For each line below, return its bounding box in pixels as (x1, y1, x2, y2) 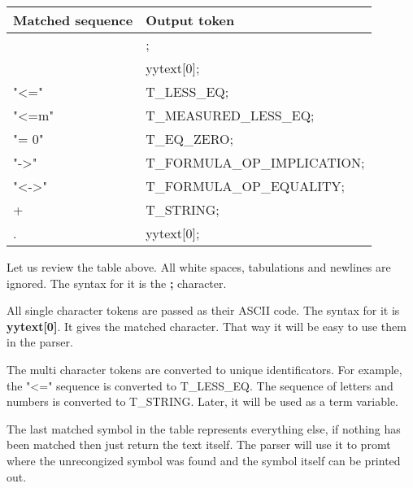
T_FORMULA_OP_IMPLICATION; (146, 153, 365, 172)
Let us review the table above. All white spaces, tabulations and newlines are (7, 259, 391, 275)
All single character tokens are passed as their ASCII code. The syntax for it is (7, 302, 400, 319)
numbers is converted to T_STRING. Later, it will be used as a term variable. (7, 393, 399, 410)
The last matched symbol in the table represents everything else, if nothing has (7, 420, 401, 437)
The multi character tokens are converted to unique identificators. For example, (7, 360, 402, 377)
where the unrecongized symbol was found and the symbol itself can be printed (7, 451, 401, 468)
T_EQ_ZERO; (146, 129, 233, 148)
